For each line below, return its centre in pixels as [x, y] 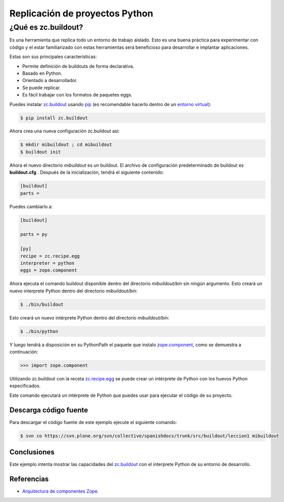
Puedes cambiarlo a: [31, 206]
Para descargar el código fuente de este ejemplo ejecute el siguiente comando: [93, 422]
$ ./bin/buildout [42, 304]
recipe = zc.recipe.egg [50, 256]
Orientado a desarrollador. [50, 81]
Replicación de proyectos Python [81, 13]
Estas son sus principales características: [53, 57]
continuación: [24, 352]
